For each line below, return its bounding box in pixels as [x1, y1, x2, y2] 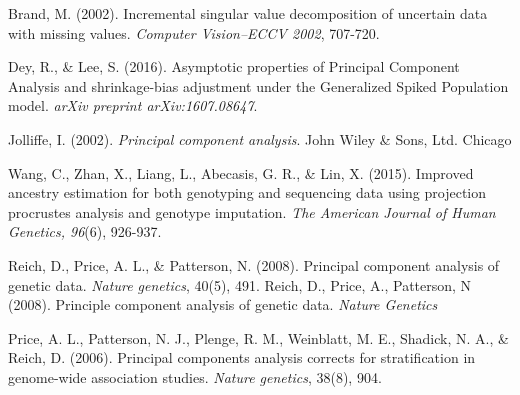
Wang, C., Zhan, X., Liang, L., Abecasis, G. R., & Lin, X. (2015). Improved [8, 162, 474, 183]
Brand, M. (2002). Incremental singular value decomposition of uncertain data [8, 3, 488, 23]
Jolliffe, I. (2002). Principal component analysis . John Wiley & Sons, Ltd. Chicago [8, 128, 512, 149]
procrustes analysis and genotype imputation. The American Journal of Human [8, 201, 496, 222]
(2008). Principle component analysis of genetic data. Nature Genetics [8, 294, 438, 315]
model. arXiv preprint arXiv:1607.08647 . [8, 95, 258, 116]
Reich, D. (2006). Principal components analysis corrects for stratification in [8, 347, 476, 368]
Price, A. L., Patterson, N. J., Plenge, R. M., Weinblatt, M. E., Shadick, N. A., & [8, 327, 509, 348]
